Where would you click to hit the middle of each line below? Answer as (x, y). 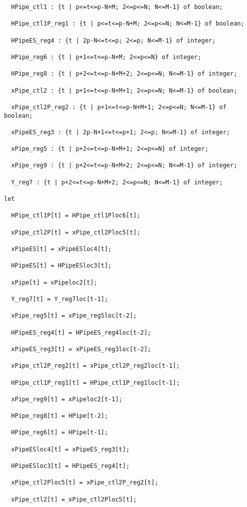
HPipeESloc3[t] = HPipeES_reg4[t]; (70, 466)
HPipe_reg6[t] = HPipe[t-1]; (60, 433)
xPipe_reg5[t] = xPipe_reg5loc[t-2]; (74, 316)
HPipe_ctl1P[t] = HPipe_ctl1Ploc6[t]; (76, 216)
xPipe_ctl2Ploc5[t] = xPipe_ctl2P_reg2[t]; (85, 483)
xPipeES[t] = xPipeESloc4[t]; (61, 249)
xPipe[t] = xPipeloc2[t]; (54, 282)
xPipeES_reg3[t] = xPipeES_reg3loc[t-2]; (81, 349)
